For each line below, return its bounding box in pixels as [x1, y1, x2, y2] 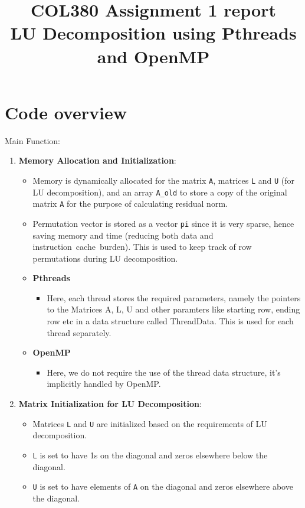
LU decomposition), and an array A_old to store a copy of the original [32, 185, 287, 198]
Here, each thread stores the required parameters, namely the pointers [47, 291, 301, 304]
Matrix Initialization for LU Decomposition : [18, 398, 202, 410]
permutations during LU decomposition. [32, 252, 178, 264]
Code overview [5, 100, 127, 124]
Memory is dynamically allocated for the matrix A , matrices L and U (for [32, 174, 295, 186]
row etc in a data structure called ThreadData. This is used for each [47, 315, 294, 327]
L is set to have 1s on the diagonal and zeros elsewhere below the [32, 448, 268, 461]
